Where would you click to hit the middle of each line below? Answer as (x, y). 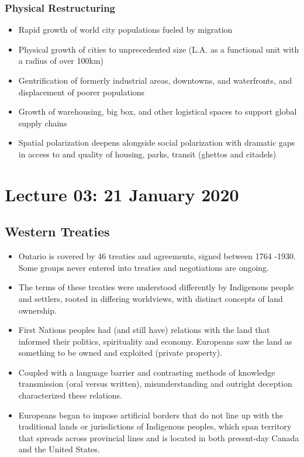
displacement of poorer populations (82, 92)
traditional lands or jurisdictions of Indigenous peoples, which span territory (155, 426)
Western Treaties (57, 231)
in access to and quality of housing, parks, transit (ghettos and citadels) (147, 154)
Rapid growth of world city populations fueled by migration (125, 30)
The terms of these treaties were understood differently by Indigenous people (156, 287)
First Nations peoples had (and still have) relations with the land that (144, 330)
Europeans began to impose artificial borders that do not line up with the (151, 415)
